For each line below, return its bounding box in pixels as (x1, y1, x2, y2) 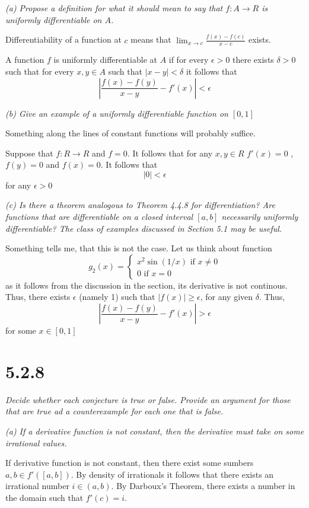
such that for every (5, 65, 74, 77)
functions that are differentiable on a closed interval (5, 210, 193, 223)
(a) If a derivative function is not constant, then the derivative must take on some (5, 424, 304, 437)
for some (5, 324, 36, 337)
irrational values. (5, 436, 67, 449)
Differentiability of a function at (5, 33, 122, 46)
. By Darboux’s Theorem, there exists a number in (111, 480, 295, 492)
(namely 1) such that (79, 290, 155, 303)
